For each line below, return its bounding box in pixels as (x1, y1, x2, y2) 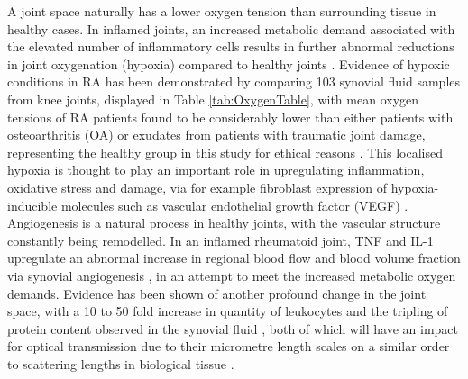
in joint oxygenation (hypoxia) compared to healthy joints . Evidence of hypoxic (7, 54, 450, 73)
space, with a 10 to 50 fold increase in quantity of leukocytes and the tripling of (7, 302, 448, 320)
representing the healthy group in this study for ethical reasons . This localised (7, 142, 443, 161)
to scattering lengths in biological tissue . (7, 354, 234, 373)
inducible (7, 195, 58, 214)
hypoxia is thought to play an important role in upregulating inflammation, (7, 160, 425, 179)
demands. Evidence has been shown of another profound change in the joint (7, 284, 427, 302)
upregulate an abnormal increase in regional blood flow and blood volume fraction (7, 248, 461, 267)
